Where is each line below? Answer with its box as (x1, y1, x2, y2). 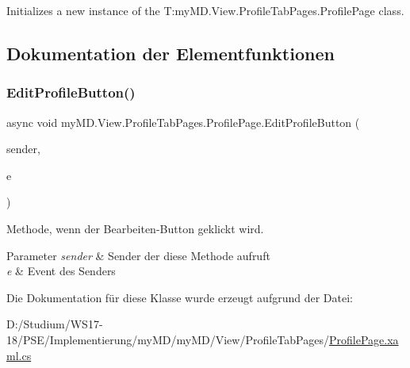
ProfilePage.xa (328, 331, 399, 347)
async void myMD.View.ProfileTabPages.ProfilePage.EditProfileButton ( (6, 113, 360, 130)
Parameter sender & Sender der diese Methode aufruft (6, 247, 270, 263)
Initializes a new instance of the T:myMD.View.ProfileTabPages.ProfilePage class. (6, 2, 404, 18)
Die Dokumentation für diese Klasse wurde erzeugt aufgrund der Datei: (6, 289, 353, 305)
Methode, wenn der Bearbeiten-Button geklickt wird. (6, 220, 264, 236)
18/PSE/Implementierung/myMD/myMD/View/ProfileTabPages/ (6, 331, 329, 347)
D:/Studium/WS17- (6, 316, 103, 332)
